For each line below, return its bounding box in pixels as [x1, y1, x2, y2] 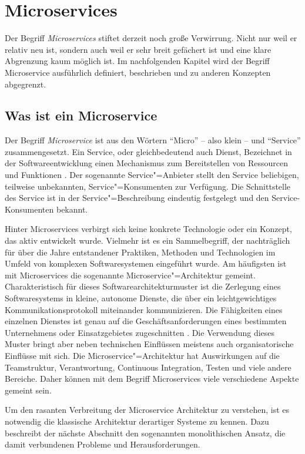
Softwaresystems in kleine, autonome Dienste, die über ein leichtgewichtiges [5, 292, 277, 304]
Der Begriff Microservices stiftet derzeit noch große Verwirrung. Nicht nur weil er [5, 32, 297, 44]
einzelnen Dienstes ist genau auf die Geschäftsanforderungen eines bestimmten [5, 315, 287, 327]
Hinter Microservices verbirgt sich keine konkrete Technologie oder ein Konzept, [5, 223, 292, 235]
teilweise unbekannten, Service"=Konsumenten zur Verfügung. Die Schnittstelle [5, 180, 291, 192]
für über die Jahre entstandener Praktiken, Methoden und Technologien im [5, 246, 276, 258]
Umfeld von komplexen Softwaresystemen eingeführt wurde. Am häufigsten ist [5, 257, 287, 270]
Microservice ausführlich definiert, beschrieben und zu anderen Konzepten [5, 66, 271, 78]
